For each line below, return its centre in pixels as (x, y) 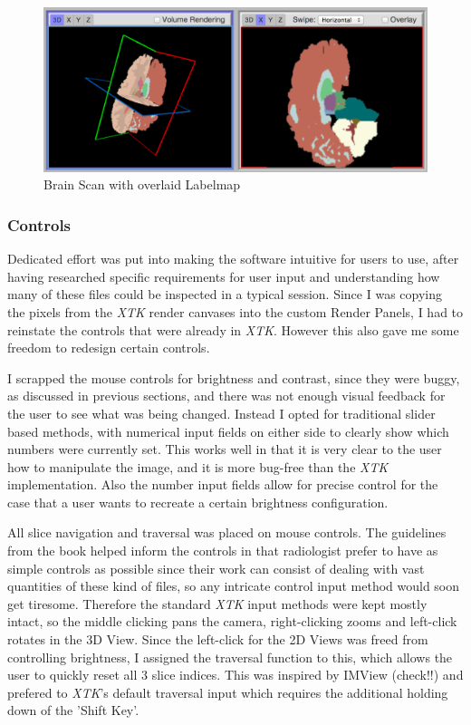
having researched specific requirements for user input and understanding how (224, 276)
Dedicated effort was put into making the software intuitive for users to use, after (233, 259)
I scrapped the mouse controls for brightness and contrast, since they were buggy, (234, 377)
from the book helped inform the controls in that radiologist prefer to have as (223, 551)
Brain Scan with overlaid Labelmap (142, 184)
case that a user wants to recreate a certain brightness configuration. (198, 502)
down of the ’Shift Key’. (73, 710)
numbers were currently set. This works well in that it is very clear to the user (225, 449)
